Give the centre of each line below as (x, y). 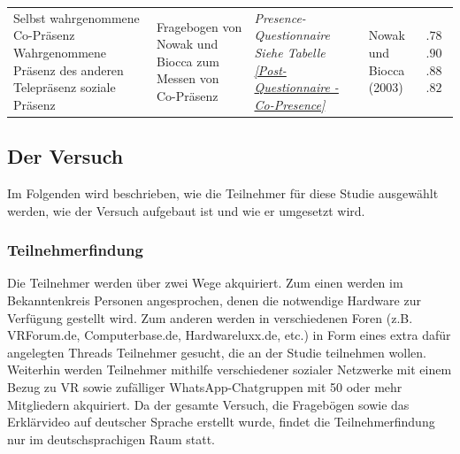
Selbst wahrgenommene (77, 17)
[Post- (270, 69)
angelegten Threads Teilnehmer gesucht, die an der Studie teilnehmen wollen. (217, 352)
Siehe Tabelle (290, 52)
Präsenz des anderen (69, 69)
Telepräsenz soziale (65, 87)
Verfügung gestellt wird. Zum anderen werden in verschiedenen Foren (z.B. (210, 317)
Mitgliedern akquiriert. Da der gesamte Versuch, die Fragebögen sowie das (208, 404)
